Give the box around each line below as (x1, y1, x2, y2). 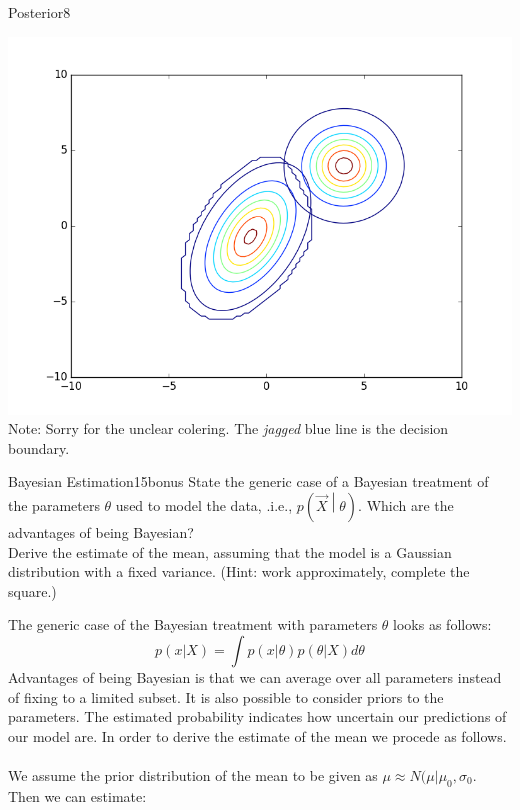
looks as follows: (393, 614, 492, 635)
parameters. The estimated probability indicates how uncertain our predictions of (8, 706, 507, 727)
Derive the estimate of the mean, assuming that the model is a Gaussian (8, 541, 452, 562)
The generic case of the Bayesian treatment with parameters (8, 614, 378, 635)
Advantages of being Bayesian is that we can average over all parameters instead (8, 667, 502, 688)
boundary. (8, 437, 70, 458)
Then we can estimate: (8, 785, 147, 806)
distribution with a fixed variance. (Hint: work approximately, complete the (8, 561, 470, 582)
